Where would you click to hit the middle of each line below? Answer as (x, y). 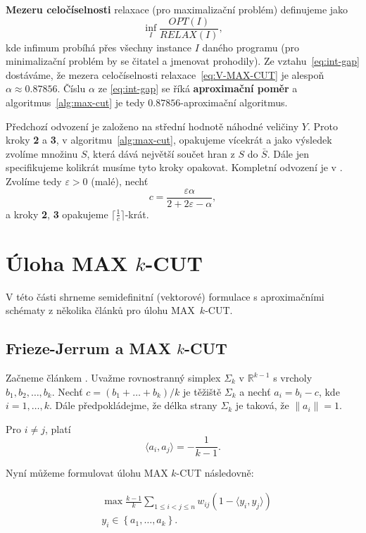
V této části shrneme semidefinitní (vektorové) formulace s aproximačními (165, 296)
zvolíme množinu (42, 153)
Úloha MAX (67, 262)
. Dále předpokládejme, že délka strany (133, 405)
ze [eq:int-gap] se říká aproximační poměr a (198, 88)
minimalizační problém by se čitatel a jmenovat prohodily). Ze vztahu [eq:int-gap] (183, 61)
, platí (58, 428)
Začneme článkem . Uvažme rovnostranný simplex (113, 377)
